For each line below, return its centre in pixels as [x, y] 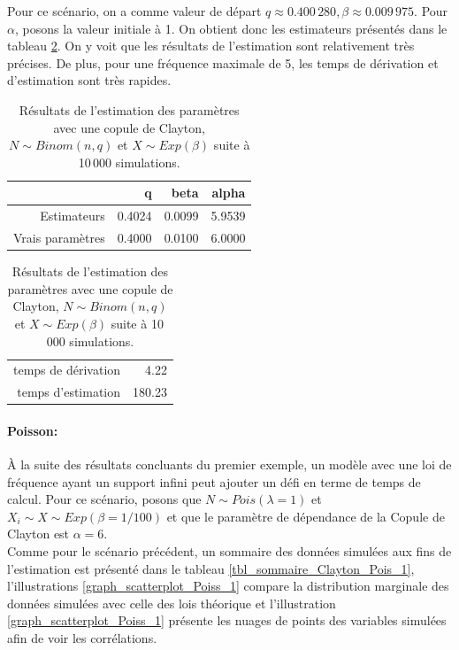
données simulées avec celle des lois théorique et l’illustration [172, 603]
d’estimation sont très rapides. [89, 80]
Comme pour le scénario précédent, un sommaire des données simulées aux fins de [229, 551]
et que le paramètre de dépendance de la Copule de [306, 516]
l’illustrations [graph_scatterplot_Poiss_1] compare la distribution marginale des [228, 586]
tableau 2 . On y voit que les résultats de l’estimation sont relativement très [211, 46]
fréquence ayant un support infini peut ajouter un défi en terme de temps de [214, 481]
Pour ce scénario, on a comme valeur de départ [134, 11]
